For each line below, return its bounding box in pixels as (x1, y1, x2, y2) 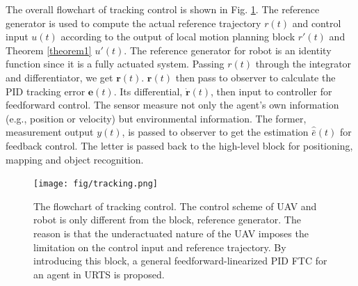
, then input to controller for (211, 84, 332, 98)
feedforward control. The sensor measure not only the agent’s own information (6, 97, 339, 112)
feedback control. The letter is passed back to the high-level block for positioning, (6, 138, 353, 152)
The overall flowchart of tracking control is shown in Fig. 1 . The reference (6, 2, 320, 16)
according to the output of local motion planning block (60, 29, 295, 44)
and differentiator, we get (6, 70, 113, 84)
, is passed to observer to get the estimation (122, 125, 309, 139)
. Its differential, (113, 84, 183, 98)
